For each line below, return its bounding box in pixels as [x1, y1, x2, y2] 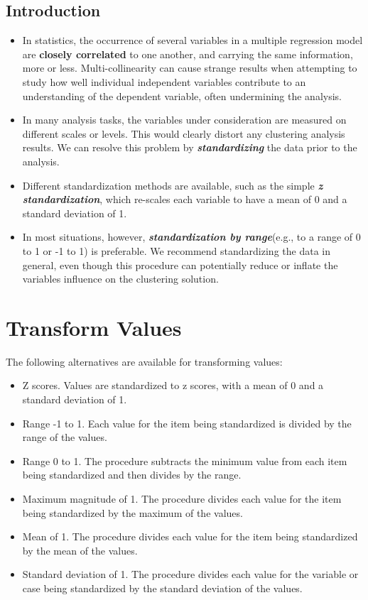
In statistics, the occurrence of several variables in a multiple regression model [22, 33, 363, 48]
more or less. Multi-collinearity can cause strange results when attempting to [22, 60, 357, 75]
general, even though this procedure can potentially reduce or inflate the [22, 257, 338, 272]
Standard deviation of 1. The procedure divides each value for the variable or [22, 567, 359, 582]
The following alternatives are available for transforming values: [6, 354, 283, 369]
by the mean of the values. [22, 542, 138, 557]
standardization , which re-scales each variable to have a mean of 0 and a [22, 192, 347, 207]
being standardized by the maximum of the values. [22, 505, 243, 520]
